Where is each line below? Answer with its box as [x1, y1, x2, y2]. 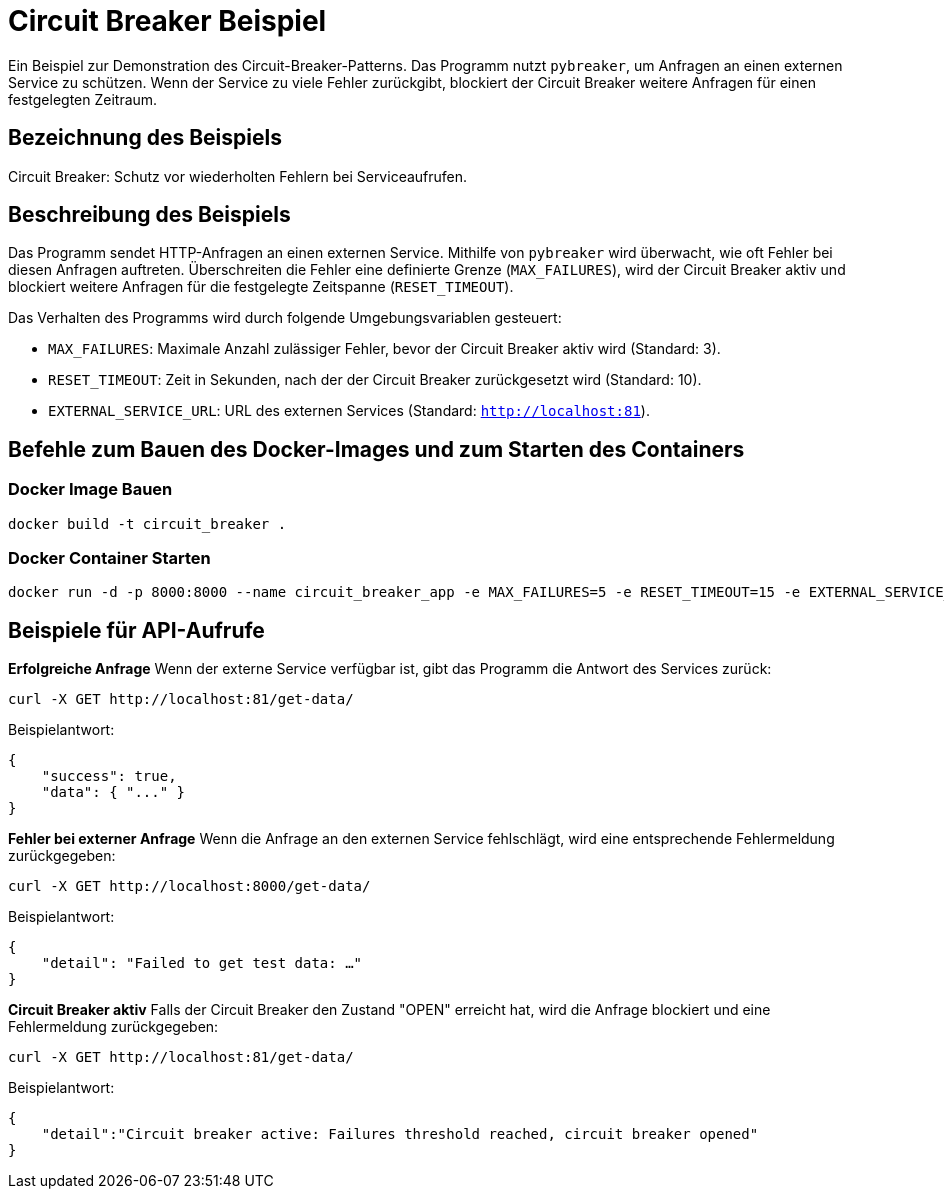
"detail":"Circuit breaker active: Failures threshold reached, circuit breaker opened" [41, 1126, 759, 1143]
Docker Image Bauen [8, 479, 173, 500]
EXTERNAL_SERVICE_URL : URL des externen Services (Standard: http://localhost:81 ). [48, 402, 650, 420]
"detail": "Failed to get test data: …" [41, 955, 363, 972]
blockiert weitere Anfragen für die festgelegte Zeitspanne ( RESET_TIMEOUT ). [8, 278, 514, 296]
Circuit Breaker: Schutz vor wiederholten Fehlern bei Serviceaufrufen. [8, 167, 468, 185]
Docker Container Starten [8, 548, 211, 569]
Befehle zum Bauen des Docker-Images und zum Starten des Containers [8, 436, 745, 462]
